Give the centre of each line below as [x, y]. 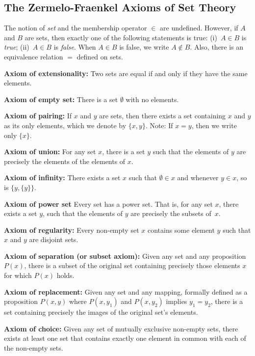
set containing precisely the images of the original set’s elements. [101, 312]
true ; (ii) [17, 47]
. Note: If [159, 125]
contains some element [181, 230]
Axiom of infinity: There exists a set [62, 178]
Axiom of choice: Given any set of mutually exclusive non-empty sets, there [121, 328]
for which [18, 275]
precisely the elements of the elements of [65, 161]
